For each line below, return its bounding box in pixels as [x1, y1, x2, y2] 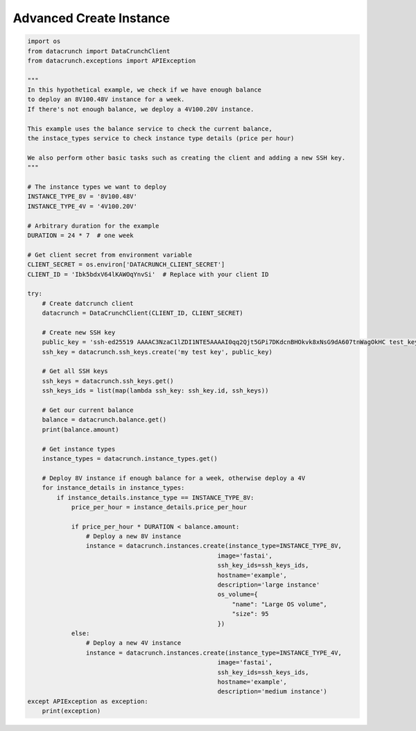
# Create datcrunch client [42, 299, 135, 307]
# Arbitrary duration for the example [27, 222, 159, 230]
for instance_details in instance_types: [42, 484, 185, 492]
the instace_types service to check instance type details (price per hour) [27, 135, 295, 142]
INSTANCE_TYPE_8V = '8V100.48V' [27, 193, 138, 200]
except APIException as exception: [27, 697, 148, 705]
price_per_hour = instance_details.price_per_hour [71, 503, 248, 511]
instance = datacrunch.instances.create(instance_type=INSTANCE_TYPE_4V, [85, 648, 343, 657]
